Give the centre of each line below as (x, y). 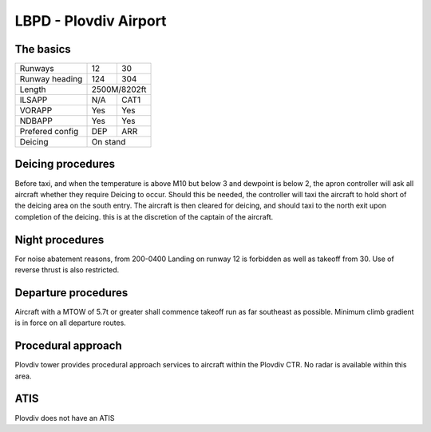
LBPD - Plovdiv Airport (91, 21)
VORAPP (36, 110)
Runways (37, 69)
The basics (43, 49)
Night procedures (59, 240)
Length (33, 89)
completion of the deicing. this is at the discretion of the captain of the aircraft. (144, 216)
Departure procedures (71, 293)
